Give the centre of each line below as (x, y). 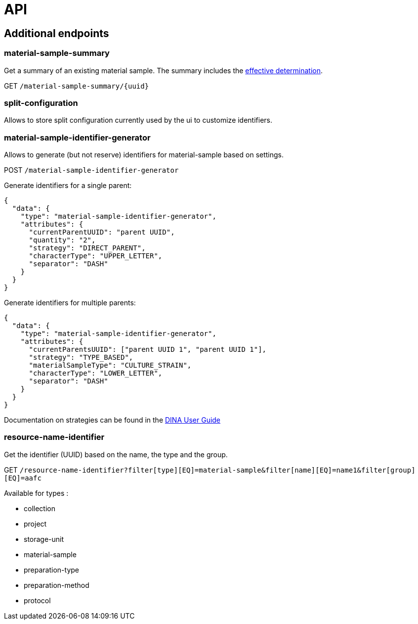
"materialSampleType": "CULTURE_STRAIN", (110, 365)
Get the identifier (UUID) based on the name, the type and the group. (116, 454)
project (35, 524)
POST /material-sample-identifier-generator (91, 170)
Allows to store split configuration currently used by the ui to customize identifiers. (138, 120)
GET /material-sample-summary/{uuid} (77, 86)
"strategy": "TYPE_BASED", (81, 358)
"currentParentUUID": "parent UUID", (102, 232)
